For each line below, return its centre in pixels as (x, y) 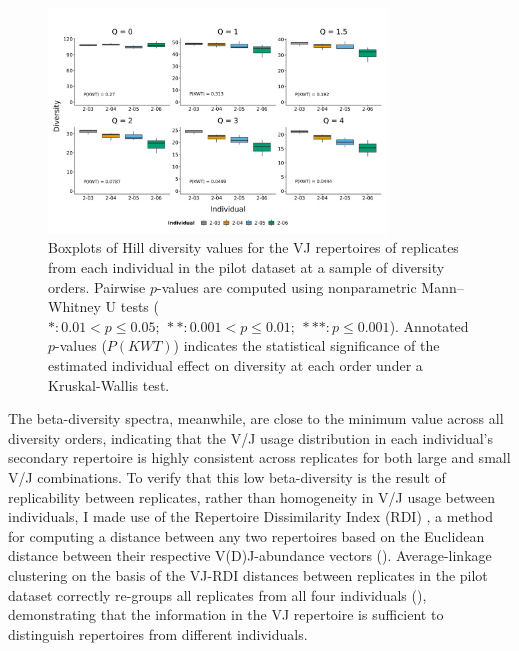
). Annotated (429, 325)
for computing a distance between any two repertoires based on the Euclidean (246, 535)
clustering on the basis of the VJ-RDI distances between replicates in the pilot (248, 574)
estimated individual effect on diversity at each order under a (235, 365)
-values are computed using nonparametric (287, 286)
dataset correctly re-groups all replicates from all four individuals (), (217, 594)
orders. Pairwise (97, 286)
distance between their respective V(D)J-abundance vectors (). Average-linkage (250, 555)
